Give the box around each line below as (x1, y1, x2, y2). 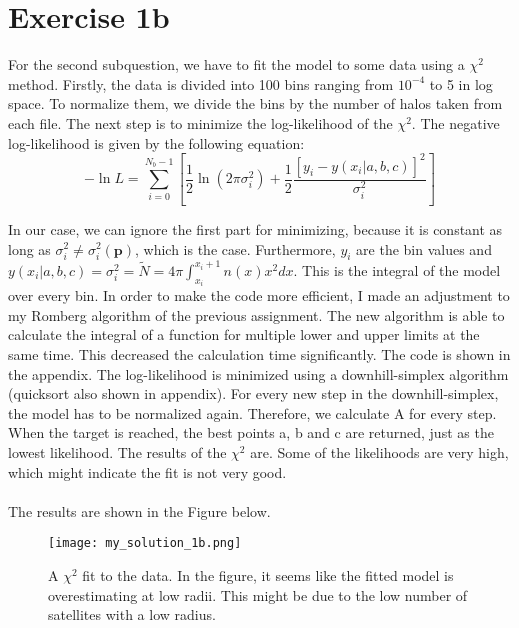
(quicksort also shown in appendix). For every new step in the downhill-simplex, (8, 383, 499, 404)
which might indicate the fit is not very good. (8, 461, 287, 482)
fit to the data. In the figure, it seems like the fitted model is (82, 565, 454, 586)
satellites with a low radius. (48, 604, 216, 625)
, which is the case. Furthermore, (134, 238, 336, 259)
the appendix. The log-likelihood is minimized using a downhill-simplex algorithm (8, 363, 509, 384)
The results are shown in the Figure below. (8, 500, 271, 521)
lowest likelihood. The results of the (8, 442, 227, 463)
